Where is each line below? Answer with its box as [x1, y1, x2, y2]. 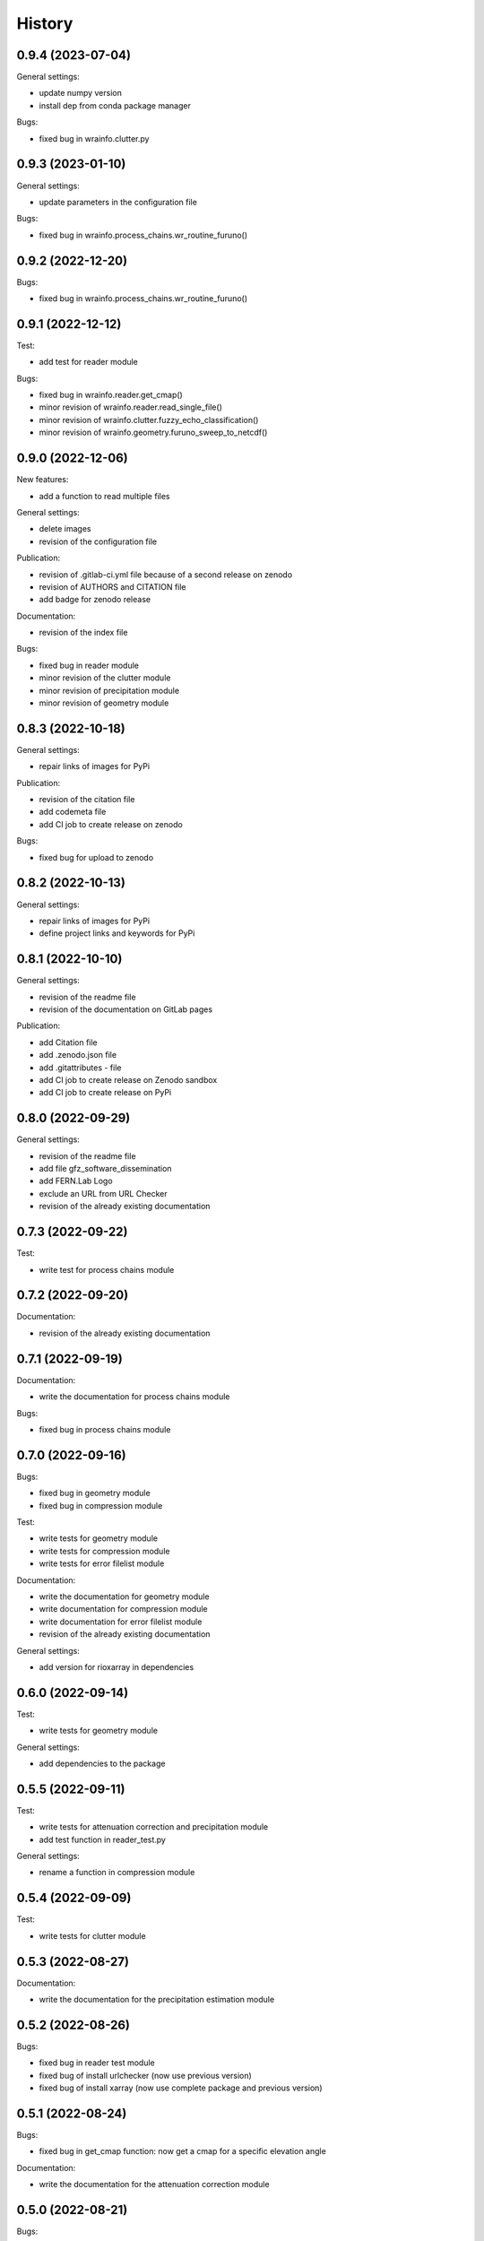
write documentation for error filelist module [39, 1616, 203, 1627]
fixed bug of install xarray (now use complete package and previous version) [39, 2082, 323, 2093]
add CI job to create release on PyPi [39, 1087, 172, 1098]
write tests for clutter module [39, 1930, 147, 1941]
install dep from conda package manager [39, 100, 192, 111]
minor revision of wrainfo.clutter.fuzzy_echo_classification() [39, 414, 259, 425]
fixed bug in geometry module [39, 1488, 151, 1499]
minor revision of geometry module [39, 697, 169, 708]
